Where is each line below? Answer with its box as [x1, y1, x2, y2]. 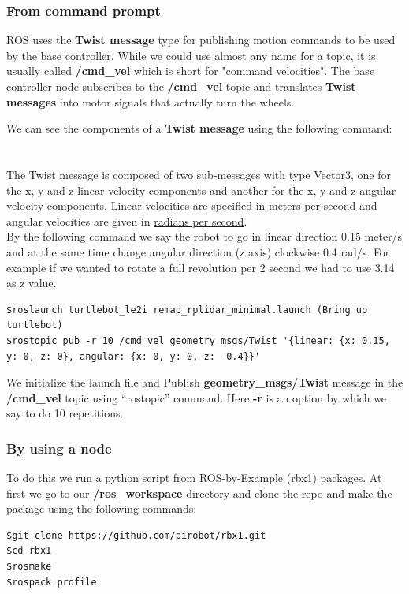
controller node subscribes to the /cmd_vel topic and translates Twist [6, 78, 356, 94]
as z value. [6, 275, 57, 291]
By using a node [6, 438, 112, 458]
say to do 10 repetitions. [6, 405, 124, 421]
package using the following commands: [6, 500, 197, 517]
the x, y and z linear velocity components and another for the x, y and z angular [6, 181, 396, 198]
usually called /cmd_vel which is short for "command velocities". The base [6, 62, 375, 79]
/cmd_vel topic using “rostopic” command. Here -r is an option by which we [6, 389, 387, 405]
